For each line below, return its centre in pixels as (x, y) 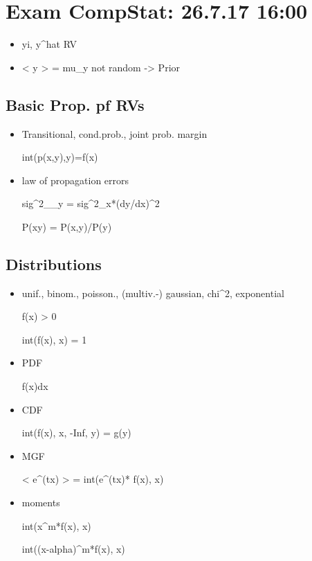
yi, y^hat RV (49, 44)
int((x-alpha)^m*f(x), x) (73, 549)
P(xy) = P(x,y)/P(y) (67, 226)
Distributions (54, 264)
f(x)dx (35, 386)
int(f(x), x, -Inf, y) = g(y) (76, 433)
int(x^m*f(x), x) (56, 525)
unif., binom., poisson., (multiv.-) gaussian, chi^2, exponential (153, 293)
